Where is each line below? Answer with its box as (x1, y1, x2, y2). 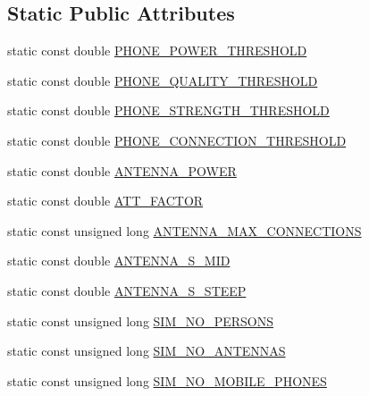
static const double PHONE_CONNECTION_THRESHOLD (7, 131, 347, 149)
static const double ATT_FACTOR (7, 191, 204, 210)
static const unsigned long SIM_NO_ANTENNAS (7, 341, 286, 360)
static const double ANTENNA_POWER (7, 161, 237, 180)
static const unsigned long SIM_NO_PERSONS (7, 311, 273, 330)
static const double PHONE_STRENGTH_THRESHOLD (7, 101, 330, 120)
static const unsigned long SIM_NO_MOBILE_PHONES (7, 371, 327, 390)
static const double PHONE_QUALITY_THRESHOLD (7, 71, 318, 89)
